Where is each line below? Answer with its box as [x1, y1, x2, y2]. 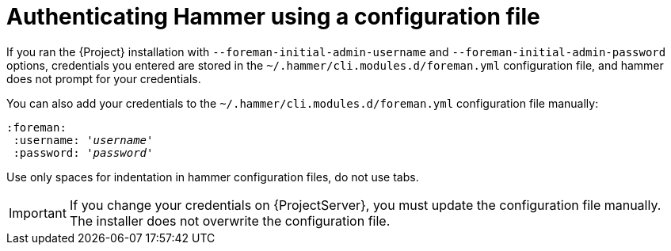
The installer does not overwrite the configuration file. [69, 212, 391, 229]
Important [9, 204, 67, 221]
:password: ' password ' [13, 146, 154, 159]
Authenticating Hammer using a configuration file [6, 3, 540, 30]
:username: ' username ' [13, 133, 154, 146]
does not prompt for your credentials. [6, 71, 201, 86]
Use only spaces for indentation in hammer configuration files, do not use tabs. [6, 169, 419, 184]
